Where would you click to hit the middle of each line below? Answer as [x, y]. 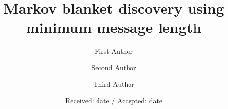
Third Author [114, 84]
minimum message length [114, 27]
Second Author [114, 67]
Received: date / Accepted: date [114, 100]
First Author [114, 51]
